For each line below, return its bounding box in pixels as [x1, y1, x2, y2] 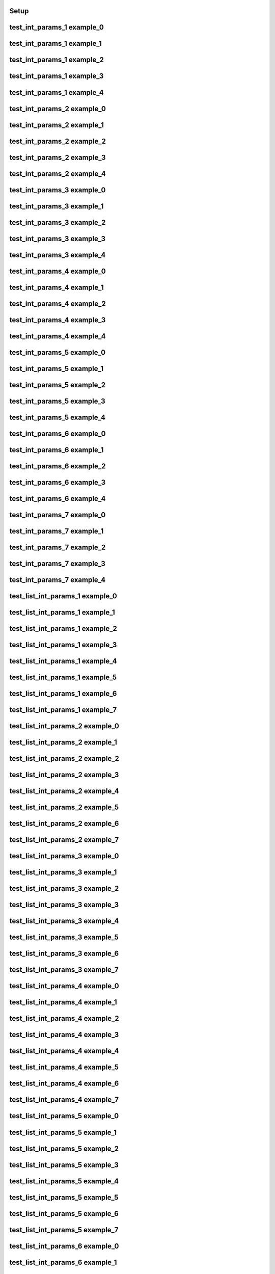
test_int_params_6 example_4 [9, 494, 106, 503]
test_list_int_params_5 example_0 [9, 1111, 119, 1121]
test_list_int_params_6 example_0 [9, 1241, 119, 1251]
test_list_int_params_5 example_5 [9, 1193, 119, 1202]
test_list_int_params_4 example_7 [9, 1096, 119, 1104]
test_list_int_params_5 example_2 [9, 1144, 119, 1153]
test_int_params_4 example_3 [9, 315, 106, 324]
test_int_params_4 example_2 [9, 299, 106, 308]
